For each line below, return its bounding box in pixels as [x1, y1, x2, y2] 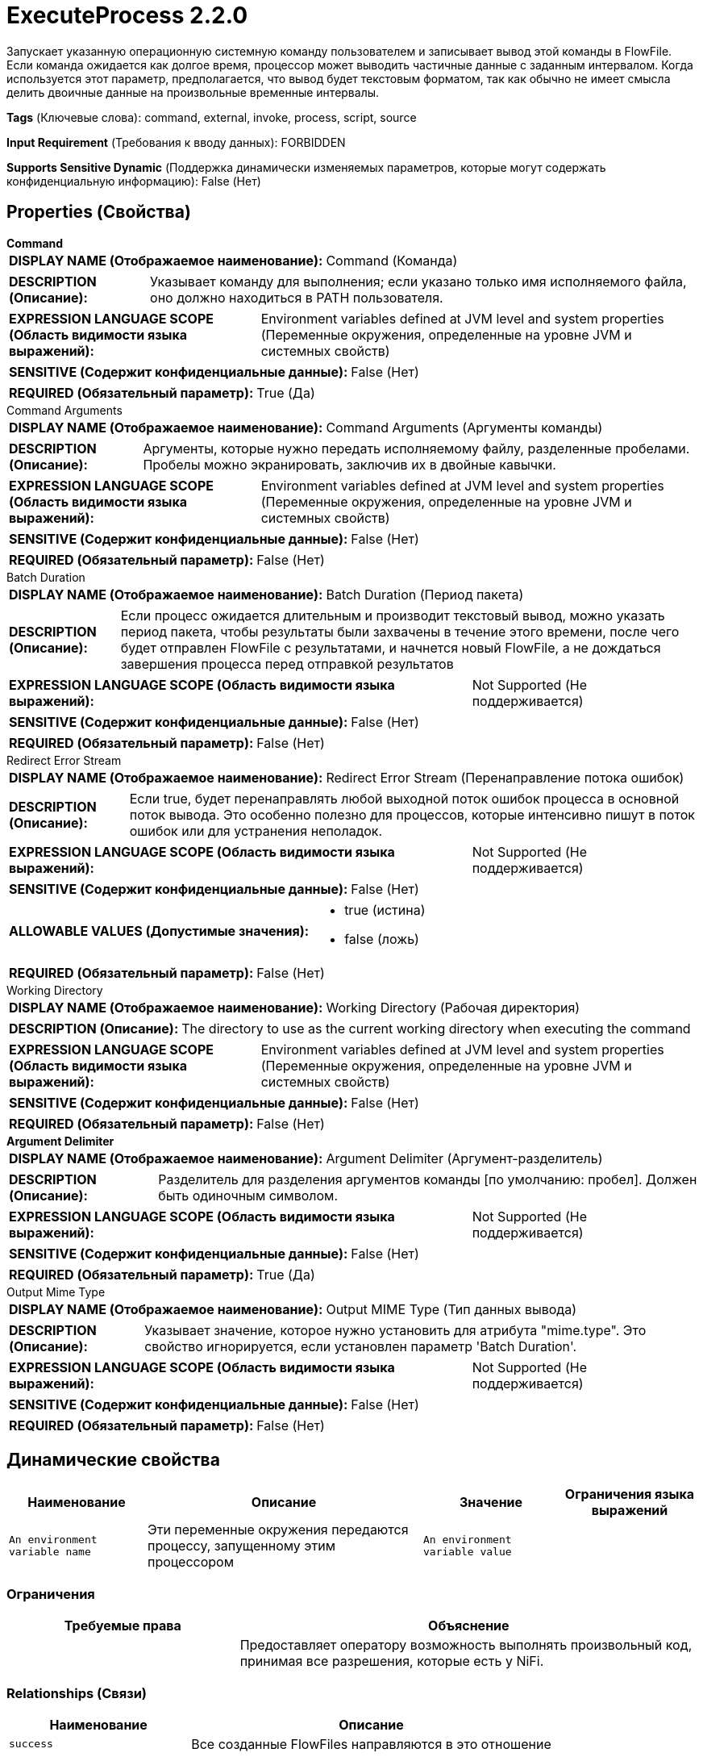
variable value [423, 1546, 512, 1559]
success [9, 1738, 53, 1751]
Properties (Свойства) [6, 202, 191, 223]
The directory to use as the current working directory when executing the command [181, 1020, 691, 1037]
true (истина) [344, 901, 426, 918]
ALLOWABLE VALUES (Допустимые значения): [9, 922, 310, 939]
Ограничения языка [564, 1486, 695, 1503]
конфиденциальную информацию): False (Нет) [6, 173, 261, 188]
